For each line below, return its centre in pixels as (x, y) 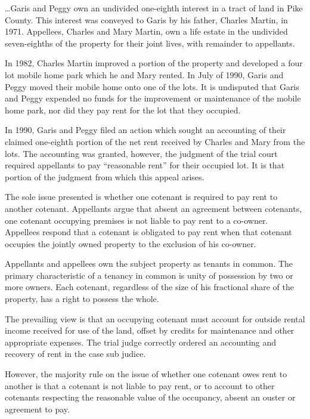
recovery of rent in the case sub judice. (75, 354)
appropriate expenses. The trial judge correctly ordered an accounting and (141, 342)
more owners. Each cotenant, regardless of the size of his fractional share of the (150, 287)
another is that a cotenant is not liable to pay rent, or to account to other (140, 385)
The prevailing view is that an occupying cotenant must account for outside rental (155, 318)
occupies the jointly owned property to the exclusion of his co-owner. (131, 243)
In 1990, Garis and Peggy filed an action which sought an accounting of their (145, 130)
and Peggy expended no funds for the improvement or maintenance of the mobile (153, 98)
